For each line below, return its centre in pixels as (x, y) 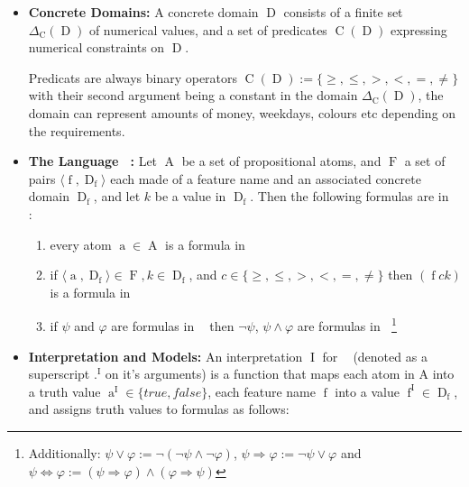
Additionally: (64, 452)
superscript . (63, 374)
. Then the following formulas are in (349, 196)
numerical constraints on (97, 47)
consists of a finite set (343, 12)
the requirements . (77, 130)
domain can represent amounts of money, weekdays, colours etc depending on (242, 112)
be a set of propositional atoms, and (281, 161)
